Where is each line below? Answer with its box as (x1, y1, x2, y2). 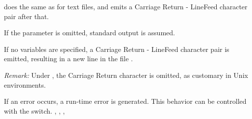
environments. (4, 79, 46, 90)
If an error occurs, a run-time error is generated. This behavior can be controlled (4, 96, 247, 106)
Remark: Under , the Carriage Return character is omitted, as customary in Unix (4, 70, 248, 80)
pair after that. (4, 11, 49, 21)
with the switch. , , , (4, 105, 65, 116)
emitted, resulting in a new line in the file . (4, 53, 133, 64)
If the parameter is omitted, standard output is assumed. (4, 27, 175, 38)
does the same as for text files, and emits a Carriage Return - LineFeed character (4, 1, 248, 11)
